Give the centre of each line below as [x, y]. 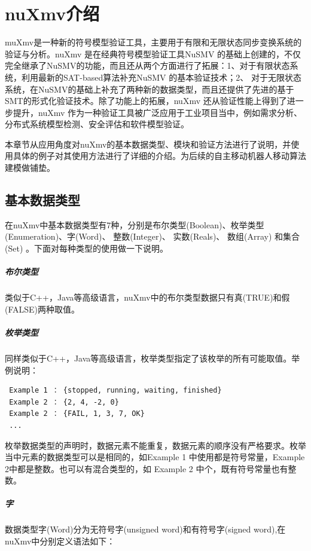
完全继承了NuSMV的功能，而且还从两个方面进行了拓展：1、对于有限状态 [147, 65]
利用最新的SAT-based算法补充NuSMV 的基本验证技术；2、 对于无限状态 [161, 77]
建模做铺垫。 [30, 168]
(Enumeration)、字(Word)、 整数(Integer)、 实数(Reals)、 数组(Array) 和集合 [153, 236]
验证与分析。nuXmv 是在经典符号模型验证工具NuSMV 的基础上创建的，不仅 [153, 53]
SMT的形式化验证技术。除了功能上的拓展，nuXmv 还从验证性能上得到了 [146, 101]
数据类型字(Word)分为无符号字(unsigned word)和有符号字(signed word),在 [145, 529]
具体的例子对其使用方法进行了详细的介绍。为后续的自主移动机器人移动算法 [159, 156]
